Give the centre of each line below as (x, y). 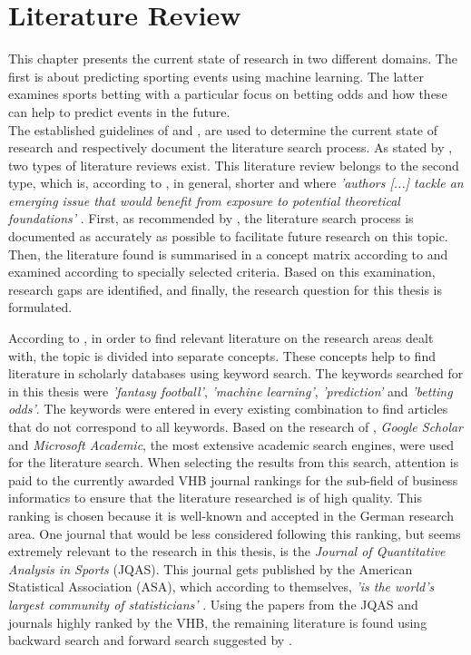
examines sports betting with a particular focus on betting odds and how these (228, 94)
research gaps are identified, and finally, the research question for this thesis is (226, 289)
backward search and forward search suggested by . (150, 640)
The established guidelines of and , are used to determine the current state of (223, 129)
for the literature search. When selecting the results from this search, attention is (234, 462)
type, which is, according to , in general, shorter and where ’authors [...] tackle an (236, 183)
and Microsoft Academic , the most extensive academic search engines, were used (231, 444)
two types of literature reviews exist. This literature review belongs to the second (234, 165)
